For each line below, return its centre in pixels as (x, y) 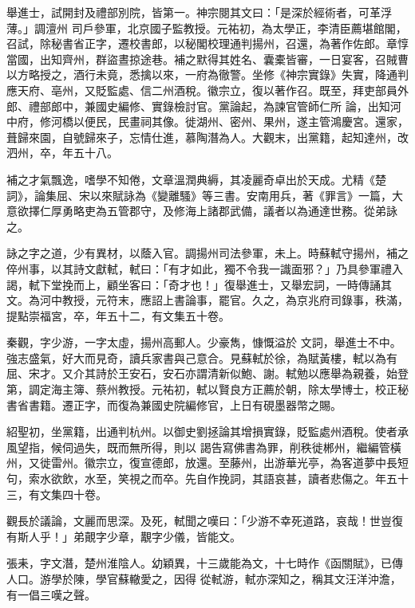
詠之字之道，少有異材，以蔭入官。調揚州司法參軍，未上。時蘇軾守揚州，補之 (207, 253)
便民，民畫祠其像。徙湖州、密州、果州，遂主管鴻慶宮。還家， (246, 122)
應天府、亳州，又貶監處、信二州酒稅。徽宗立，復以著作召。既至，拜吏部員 (202, 90)
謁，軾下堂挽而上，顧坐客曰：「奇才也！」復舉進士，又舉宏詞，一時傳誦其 (199, 284)
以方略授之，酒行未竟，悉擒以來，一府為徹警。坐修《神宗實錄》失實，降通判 (207, 75)
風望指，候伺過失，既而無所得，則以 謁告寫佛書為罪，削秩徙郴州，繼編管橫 (204, 447)
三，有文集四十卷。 (57, 494)
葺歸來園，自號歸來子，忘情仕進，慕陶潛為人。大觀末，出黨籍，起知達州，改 (207, 137)
